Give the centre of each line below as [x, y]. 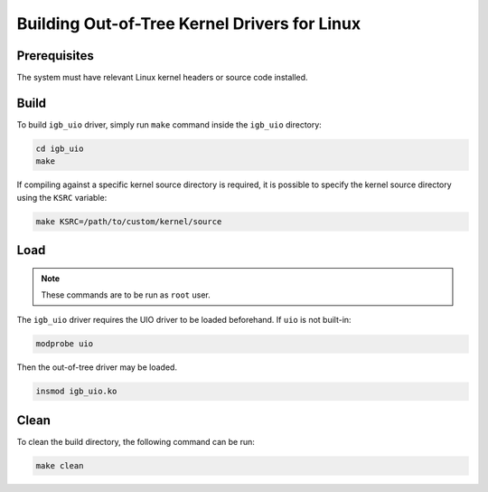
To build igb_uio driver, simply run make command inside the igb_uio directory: [169, 124]
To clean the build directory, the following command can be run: [136, 441]
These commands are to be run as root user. [126, 295]
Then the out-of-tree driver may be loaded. [97, 367]
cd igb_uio [60, 148]
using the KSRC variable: [62, 197]
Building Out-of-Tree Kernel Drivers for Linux [189, 24]
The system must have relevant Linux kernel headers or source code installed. [162, 78]
